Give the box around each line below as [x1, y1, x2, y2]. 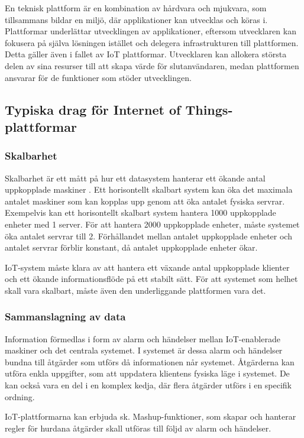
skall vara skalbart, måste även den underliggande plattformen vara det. [5, 284, 266, 296]
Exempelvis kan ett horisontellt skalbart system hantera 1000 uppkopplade [5, 206, 276, 219]
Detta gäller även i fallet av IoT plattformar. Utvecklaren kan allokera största [5, 48, 287, 60]
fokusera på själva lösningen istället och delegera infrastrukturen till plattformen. [5, 36, 299, 48]
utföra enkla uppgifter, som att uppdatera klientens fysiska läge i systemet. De [5, 367, 290, 379]
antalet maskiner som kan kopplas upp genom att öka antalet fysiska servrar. [5, 194, 285, 207]
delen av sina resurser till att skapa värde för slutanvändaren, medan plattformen [5, 59, 299, 72]
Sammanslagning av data [5, 309, 126, 324]
